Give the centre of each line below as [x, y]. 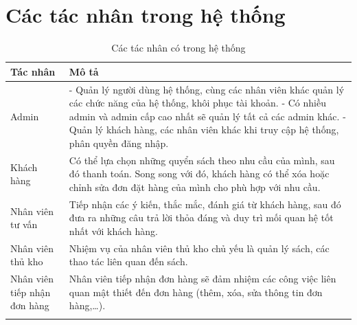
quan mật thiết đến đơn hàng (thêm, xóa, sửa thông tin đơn [196, 292]
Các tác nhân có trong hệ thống [178, 48]
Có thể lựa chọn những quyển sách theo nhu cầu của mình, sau [202, 160]
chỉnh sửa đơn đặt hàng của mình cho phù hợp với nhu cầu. [195, 187]
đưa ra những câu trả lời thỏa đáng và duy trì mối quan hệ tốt [201, 217]
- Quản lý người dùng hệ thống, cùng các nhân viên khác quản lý [207, 89]
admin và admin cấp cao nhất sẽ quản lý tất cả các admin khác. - [207, 116]
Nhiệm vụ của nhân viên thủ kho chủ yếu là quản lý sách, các [199, 248]
